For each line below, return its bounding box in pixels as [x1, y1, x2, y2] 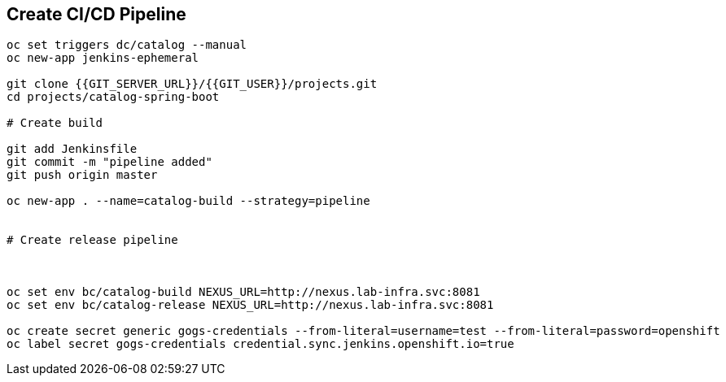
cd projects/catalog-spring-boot [7, 90, 220, 104]
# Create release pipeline [7, 233, 178, 247]
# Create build [7, 116, 103, 130]
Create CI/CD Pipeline [7, 4, 186, 24]
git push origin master [7, 168, 158, 182]
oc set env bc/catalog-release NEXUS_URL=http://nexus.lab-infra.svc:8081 [7, 298, 494, 312]
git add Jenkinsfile [7, 142, 138, 156]
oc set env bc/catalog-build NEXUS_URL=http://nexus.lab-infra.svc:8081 [7, 285, 480, 299]
